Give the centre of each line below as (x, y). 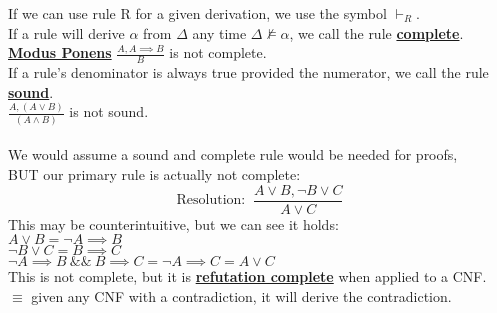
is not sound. (109, 111)
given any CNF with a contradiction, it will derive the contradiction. (241, 295)
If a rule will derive (66, 32)
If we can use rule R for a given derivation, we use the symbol (197, 13)
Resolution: (211, 200)
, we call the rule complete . (376, 32)
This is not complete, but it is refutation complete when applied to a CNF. (247, 276)
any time (219, 32)
